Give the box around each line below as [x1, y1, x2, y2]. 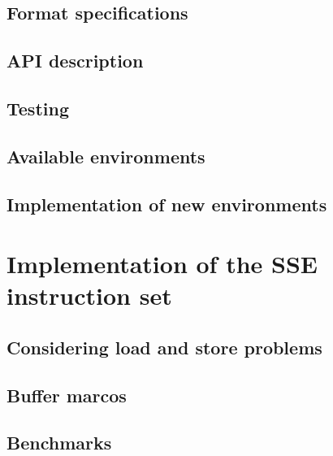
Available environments [6, 143, 205, 168]
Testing [6, 95, 69, 120]
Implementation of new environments [6, 191, 327, 216]
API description [6, 48, 144, 73]
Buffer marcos [6, 382, 127, 407]
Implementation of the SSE [6, 247, 318, 280]
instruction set [6, 279, 172, 312]
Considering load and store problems [6, 334, 322, 359]
